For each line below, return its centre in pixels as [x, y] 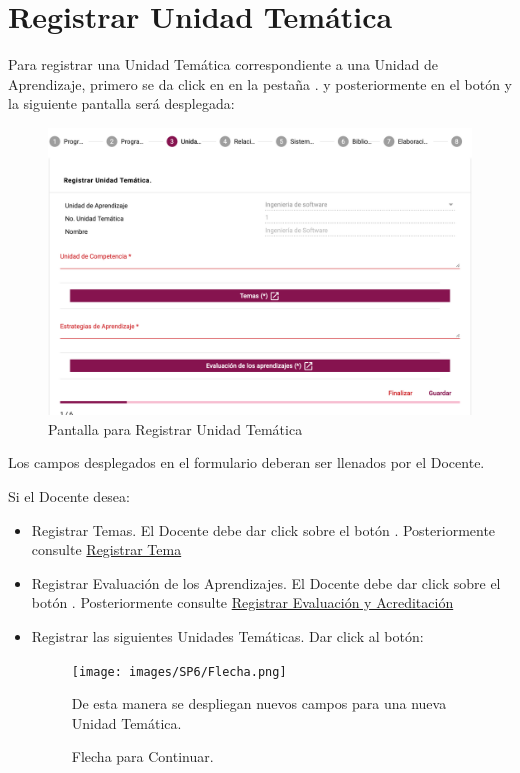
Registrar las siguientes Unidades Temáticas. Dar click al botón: [227, 636]
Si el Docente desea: [69, 496]
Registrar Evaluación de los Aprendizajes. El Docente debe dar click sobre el [266, 582]
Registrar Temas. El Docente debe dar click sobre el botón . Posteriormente [263, 529]
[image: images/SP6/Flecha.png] [179, 671]
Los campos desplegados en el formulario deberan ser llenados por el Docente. [246, 462]
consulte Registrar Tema [106, 549]
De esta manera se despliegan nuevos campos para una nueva [259, 703]
